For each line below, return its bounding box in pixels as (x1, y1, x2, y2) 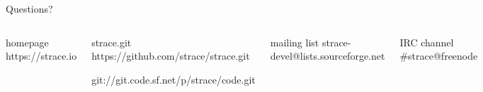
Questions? (6, 1, 53, 15)
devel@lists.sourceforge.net (270, 48, 385, 63)
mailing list (270, 34, 319, 49)
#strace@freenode (399, 48, 478, 63)
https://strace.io (6, 48, 77, 63)
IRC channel (399, 34, 454, 49)
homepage (6, 34, 49, 49)
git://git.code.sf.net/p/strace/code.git (91, 72, 256, 86)
